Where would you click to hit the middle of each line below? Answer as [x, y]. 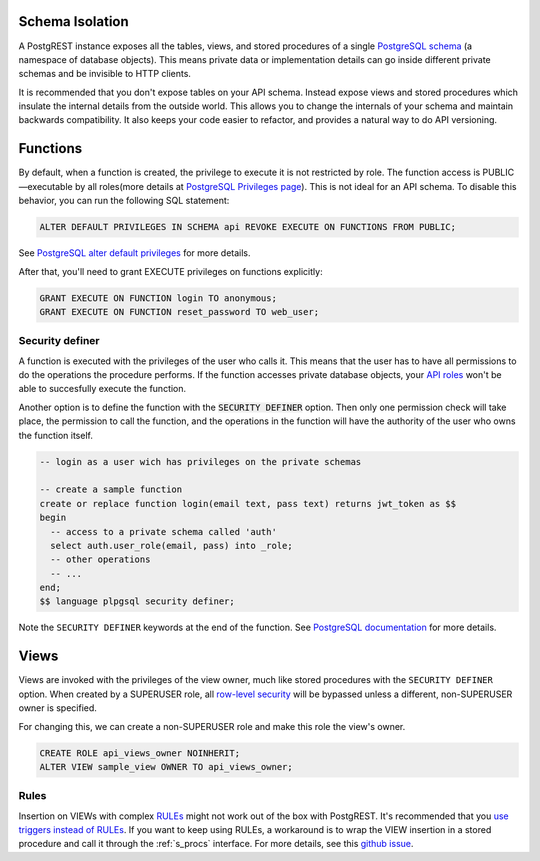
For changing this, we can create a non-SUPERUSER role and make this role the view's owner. [212, 726]
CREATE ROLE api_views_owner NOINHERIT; [139, 753]
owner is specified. [57, 708]
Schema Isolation [73, 21]
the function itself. [56, 435]
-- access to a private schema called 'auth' [163, 531]
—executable [46, 186]
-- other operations [100, 559]
